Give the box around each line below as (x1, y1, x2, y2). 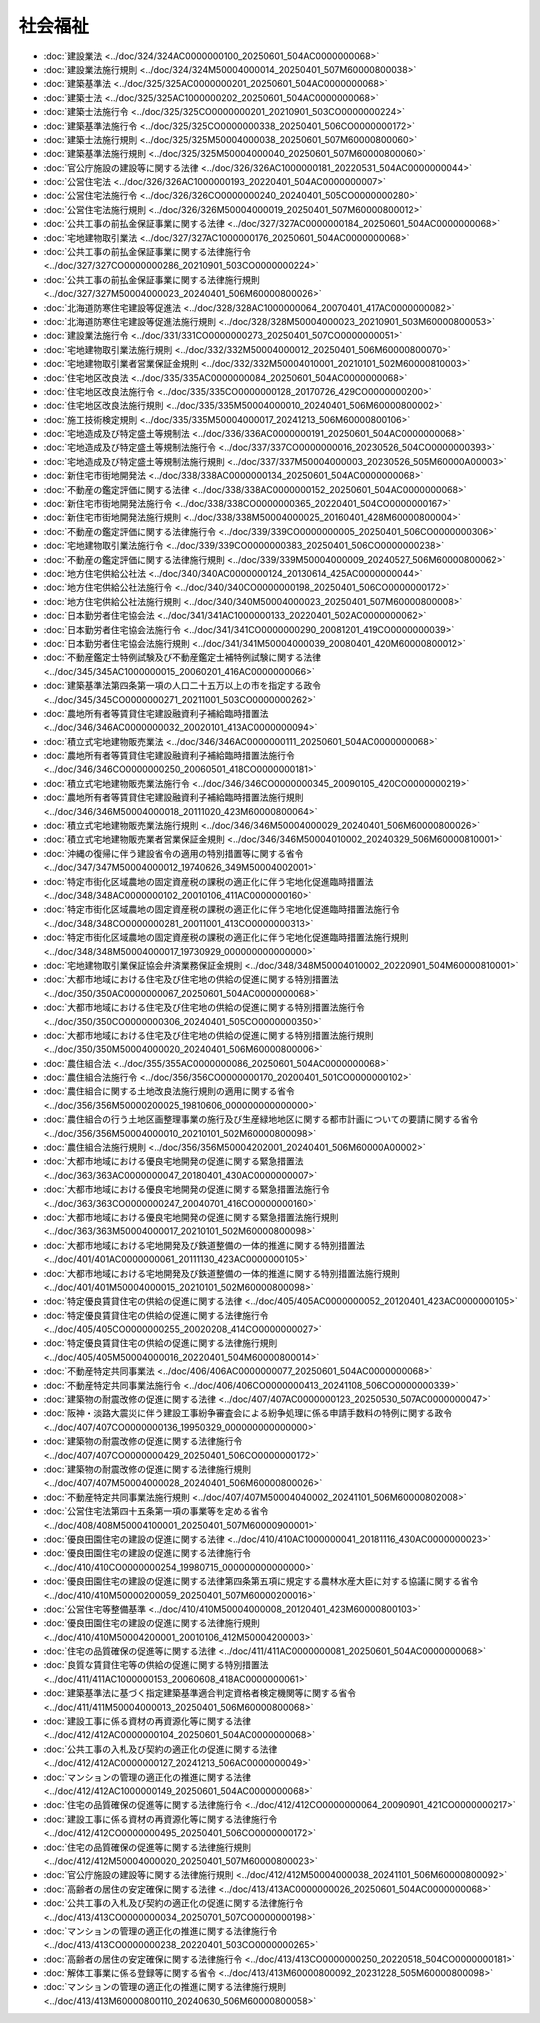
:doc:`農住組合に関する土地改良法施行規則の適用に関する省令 (43, 1085, 295, 1097)
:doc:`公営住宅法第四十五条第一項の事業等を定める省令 (43, 1505, 269, 1517)
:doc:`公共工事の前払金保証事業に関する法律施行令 (43, 246, 252, 258)
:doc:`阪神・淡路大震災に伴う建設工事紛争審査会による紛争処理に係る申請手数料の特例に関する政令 (43, 1407, 453, 1419)
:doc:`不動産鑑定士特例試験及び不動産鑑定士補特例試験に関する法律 (43, 651, 322, 664)
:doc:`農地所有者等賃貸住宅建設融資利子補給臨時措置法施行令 (43, 750, 295, 762)
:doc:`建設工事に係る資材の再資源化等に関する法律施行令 (43, 1813, 278, 1825)
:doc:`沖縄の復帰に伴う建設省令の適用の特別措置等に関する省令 (43, 847, 304, 859)
